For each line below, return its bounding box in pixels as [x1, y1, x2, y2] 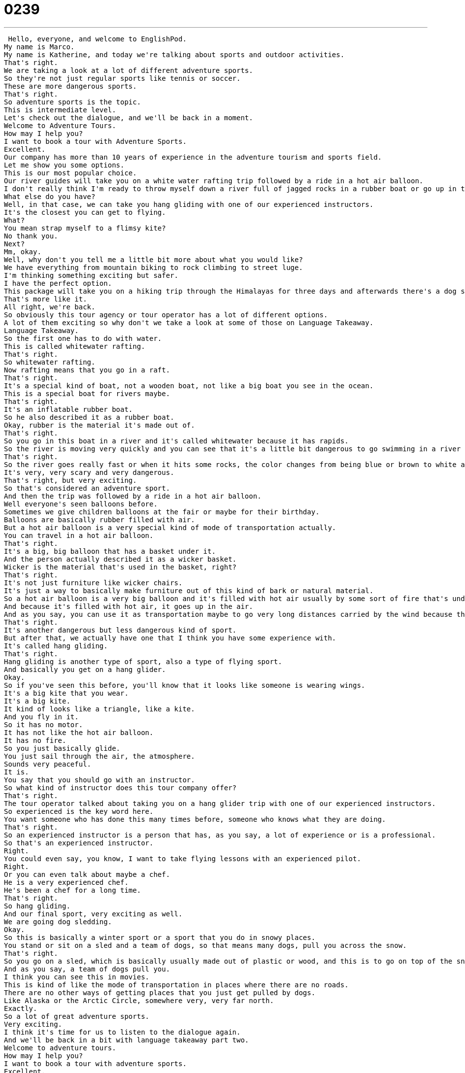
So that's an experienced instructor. [4, 838, 154, 847]
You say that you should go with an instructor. [4, 775, 195, 784]
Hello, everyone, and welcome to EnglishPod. [8, 34, 187, 43]
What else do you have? [4, 192, 96, 201]
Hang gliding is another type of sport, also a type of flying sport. [4, 657, 282, 666]
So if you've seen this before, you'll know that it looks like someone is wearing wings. [4, 681, 365, 689]
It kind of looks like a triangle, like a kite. [4, 704, 195, 713]
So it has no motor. [4, 720, 83, 729]
